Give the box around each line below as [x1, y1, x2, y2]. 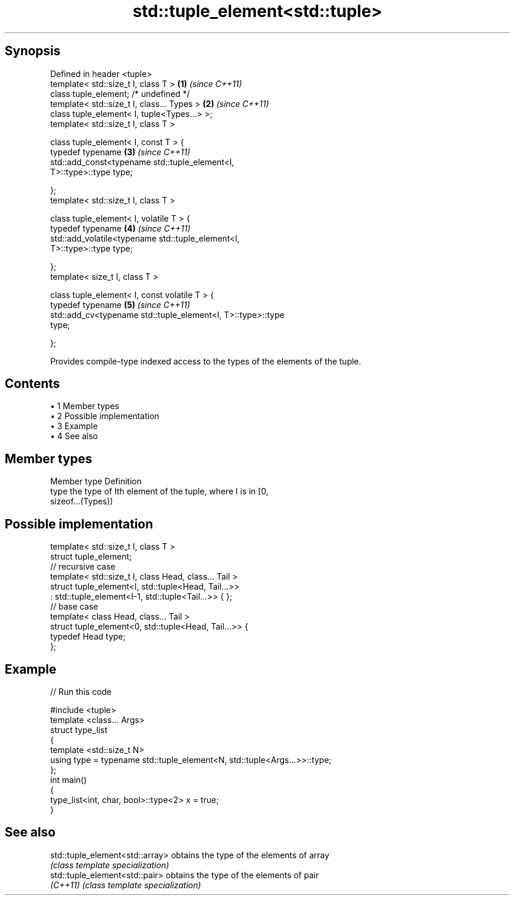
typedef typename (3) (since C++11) [50, 146, 190, 157]
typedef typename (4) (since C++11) [50, 223, 191, 233]
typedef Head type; [50, 631, 126, 642]
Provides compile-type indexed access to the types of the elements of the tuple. [50, 356, 362, 366]
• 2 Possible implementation [50, 411, 159, 421]
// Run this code [50, 686, 112, 697]
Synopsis [5, 44, 61, 59]
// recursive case [50, 561, 116, 572]
